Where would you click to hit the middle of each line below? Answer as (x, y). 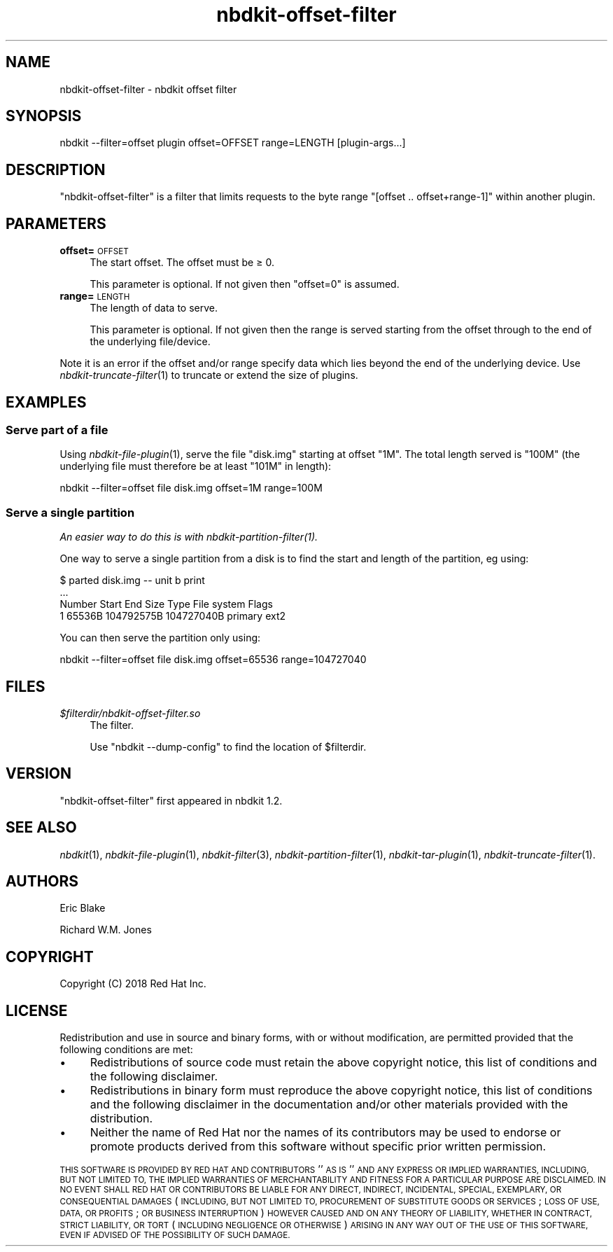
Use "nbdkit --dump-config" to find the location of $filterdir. (228, 746)
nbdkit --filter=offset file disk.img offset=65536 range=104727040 (213, 660)
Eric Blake (83, 908)
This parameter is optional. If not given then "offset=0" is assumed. (245, 284)
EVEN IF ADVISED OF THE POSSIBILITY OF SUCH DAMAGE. (175, 1236)
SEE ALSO (41, 828)
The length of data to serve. (154, 308)
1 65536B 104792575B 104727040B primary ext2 (173, 616)
